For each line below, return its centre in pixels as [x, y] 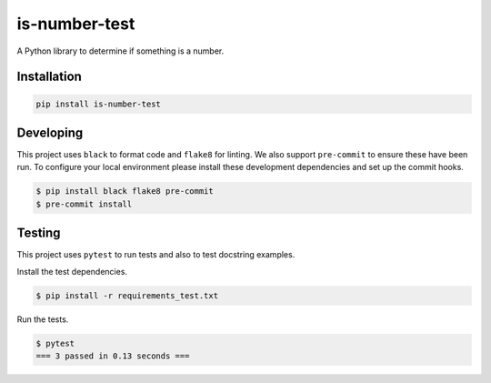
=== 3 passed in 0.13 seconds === [113, 356]
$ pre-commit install [84, 204]
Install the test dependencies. [72, 271]
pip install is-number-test [98, 104]
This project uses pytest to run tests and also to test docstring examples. [156, 255]
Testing [39, 233]
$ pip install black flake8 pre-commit [125, 191]
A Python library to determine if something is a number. [120, 51]
